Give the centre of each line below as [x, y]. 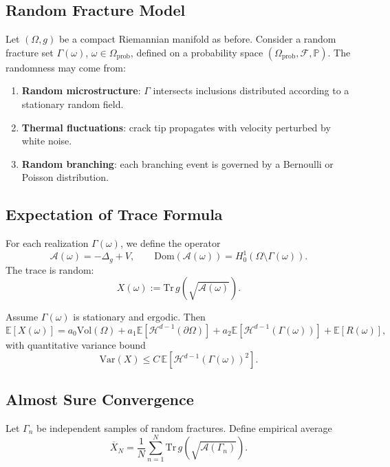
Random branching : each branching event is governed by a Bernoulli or [177, 163]
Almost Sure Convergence [100, 399]
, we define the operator [170, 243]
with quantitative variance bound [76, 344]
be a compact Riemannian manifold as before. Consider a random [197, 39]
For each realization [47, 243]
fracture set [30, 52]
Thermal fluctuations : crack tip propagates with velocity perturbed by [176, 127]
